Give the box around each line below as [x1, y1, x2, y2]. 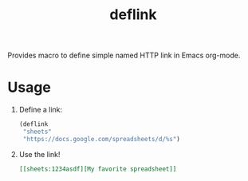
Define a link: [18, 105, 63, 115]
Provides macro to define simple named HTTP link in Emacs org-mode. [7, 50, 241, 61]
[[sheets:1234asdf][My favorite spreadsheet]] [18, 165, 177, 173]
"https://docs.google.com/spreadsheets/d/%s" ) [22, 135, 180, 143]
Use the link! [18, 149, 61, 159]
